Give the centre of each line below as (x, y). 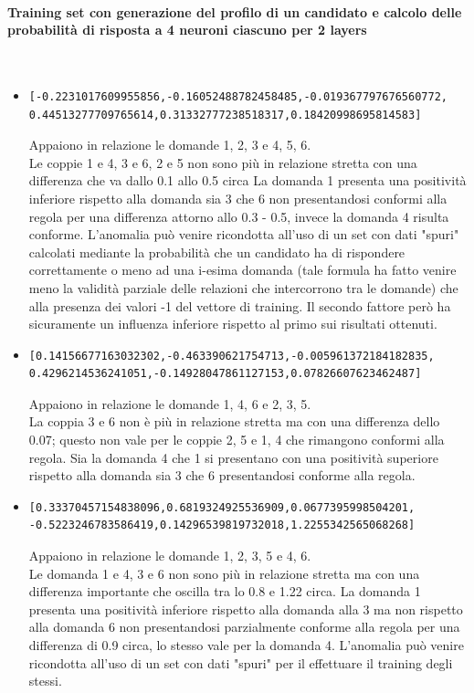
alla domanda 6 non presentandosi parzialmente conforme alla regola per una (244, 627)
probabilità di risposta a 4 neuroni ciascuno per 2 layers (187, 30)
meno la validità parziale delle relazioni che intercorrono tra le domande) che (243, 287)
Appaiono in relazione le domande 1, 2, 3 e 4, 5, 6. (170, 145)
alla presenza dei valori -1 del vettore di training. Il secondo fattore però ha (240, 305)
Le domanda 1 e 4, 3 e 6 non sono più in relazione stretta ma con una (224, 573)
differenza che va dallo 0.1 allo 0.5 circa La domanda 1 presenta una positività (248, 180)
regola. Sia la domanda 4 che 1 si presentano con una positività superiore (233, 457)
